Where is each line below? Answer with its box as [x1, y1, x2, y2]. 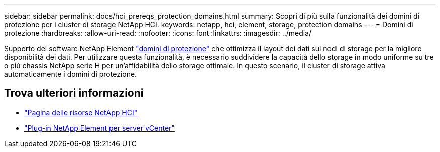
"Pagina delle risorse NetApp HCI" [24, 108, 138, 117]
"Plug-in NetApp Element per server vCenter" [24, 123, 175, 132]
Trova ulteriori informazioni [4, 87, 144, 100]
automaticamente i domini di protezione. [4, 70, 137, 78]
